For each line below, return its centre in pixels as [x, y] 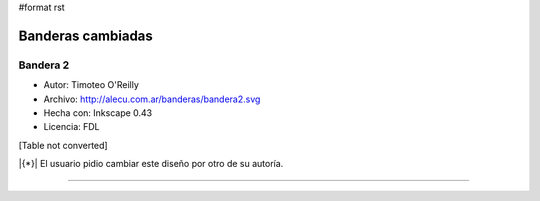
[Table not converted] [63, 145]
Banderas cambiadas [86, 35]
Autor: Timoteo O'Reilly [91, 85]
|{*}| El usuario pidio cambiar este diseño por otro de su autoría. [151, 164]
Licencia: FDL [71, 127]
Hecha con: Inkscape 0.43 [98, 112]
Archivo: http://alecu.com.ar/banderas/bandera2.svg [152, 99]
